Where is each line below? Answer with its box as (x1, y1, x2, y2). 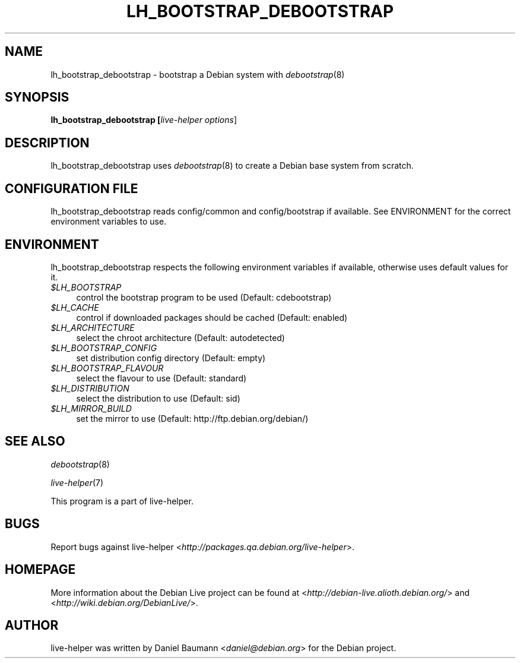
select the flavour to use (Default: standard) (76, 372, 247, 383)
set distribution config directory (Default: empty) (76, 352, 266, 363)
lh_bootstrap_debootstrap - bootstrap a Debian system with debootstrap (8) (50, 69, 345, 80)
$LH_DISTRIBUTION (50, 383, 129, 393)
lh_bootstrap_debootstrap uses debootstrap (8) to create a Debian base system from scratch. (50, 160, 414, 171)
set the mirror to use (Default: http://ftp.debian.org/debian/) (76, 413, 309, 424)
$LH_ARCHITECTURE (50, 322, 135, 333)
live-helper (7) (50, 477, 104, 488)
